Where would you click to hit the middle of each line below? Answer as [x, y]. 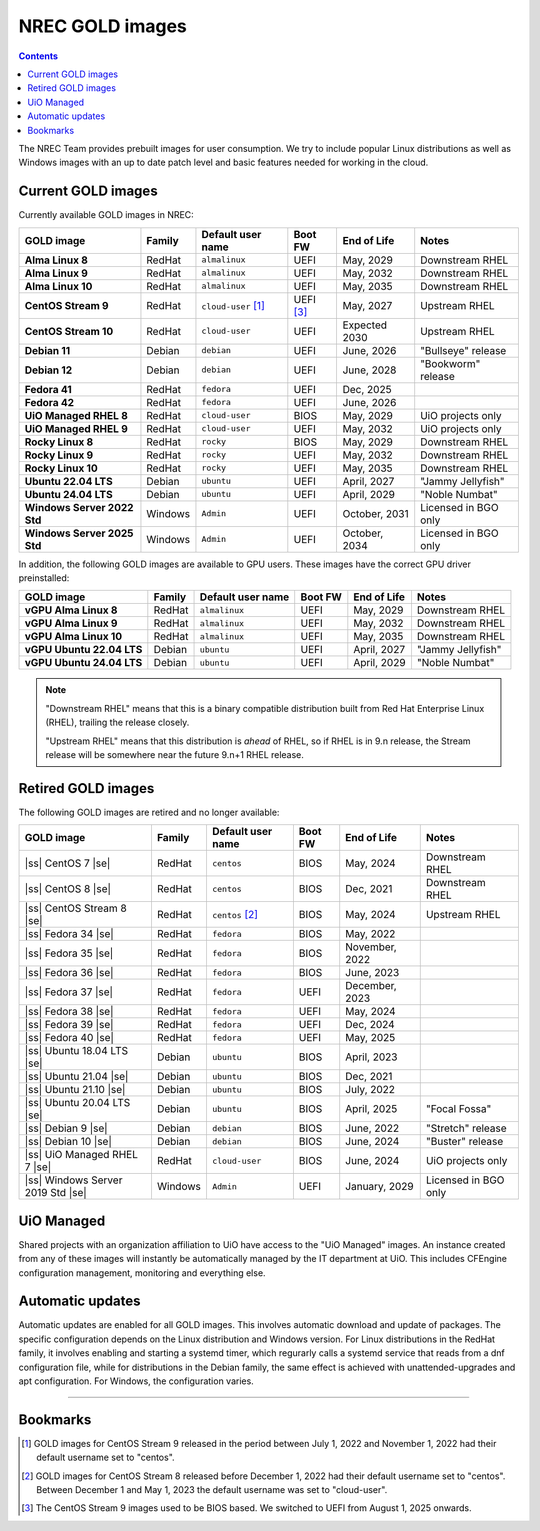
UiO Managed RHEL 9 [76, 428]
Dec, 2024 [370, 1025]
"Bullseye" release [463, 350]
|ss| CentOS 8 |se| [68, 889]
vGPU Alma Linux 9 [71, 623]
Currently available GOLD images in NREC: [106, 215]
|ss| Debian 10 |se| [68, 1142]
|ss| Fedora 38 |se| [69, 1012]
